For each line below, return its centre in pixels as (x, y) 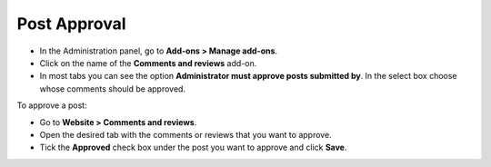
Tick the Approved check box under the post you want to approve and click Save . (193, 147)
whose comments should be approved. (113, 88)
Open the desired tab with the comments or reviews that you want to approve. (185, 134)
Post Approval (71, 24)
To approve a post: (52, 105)
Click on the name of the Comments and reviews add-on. (148, 63)
